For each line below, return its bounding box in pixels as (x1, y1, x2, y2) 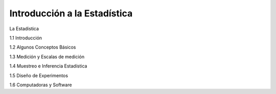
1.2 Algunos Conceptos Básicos (9, 44, 76, 51)
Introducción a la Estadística (9, 8, 133, 19)
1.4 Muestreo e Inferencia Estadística (9, 63, 87, 69)
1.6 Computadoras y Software (9, 82, 72, 88)
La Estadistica (9, 26, 39, 32)
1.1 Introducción (9, 35, 42, 41)
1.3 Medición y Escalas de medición (9, 54, 85, 60)
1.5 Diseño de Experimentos (9, 72, 68, 79)
